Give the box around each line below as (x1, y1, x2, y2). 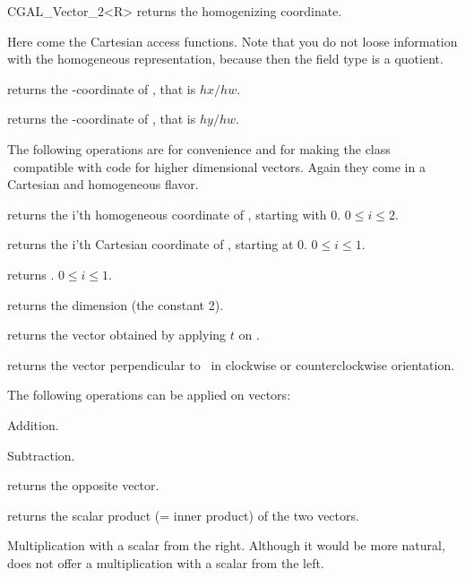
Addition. (7, 415, 59, 434)
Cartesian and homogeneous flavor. (7, 175, 199, 194)
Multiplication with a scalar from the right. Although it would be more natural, (7, 536, 445, 555)
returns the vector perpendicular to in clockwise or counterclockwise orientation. (7, 355, 455, 374)
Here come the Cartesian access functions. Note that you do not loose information (7, 31, 458, 50)
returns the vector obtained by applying (7, 325, 227, 344)
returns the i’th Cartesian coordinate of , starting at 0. (7, 235, 307, 254)
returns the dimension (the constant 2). (7, 295, 224, 314)
